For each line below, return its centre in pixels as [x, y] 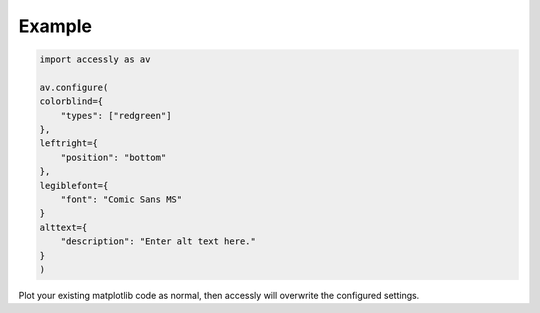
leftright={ [69, 143]
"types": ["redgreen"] [116, 115]
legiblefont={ [74, 185]
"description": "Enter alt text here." [158, 241]
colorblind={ [71, 101]
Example [55, 26]
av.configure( [74, 87]
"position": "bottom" [113, 157]
